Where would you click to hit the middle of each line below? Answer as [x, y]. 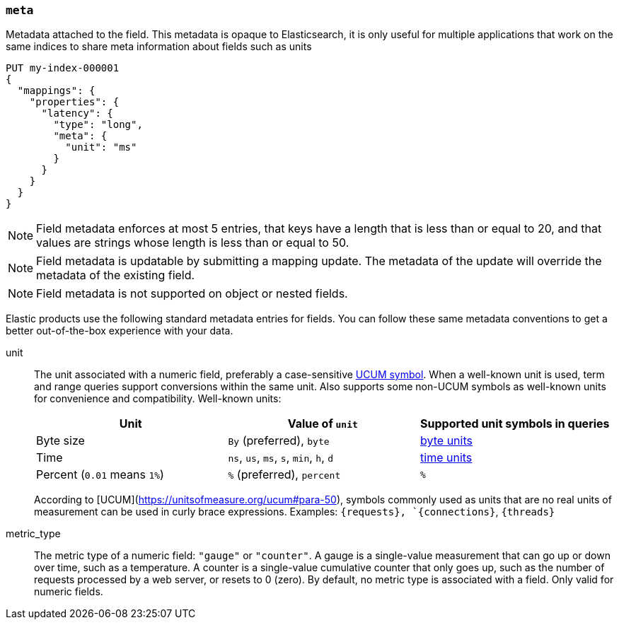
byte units [446, 441]
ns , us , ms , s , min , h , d [281, 458]
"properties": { [74, 102]
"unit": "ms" [101, 147]
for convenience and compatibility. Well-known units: [158, 399]
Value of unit [323, 424]
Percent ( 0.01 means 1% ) [100, 475]
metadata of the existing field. [116, 275]
